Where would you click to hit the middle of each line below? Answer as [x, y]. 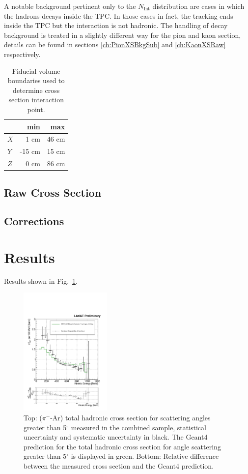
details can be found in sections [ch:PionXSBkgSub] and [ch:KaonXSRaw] [115, 44]
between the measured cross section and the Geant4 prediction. [119, 465]
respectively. [22, 54]
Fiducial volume [36, 71]
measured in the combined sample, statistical [138, 427]
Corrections [34, 221]
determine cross [36, 90]
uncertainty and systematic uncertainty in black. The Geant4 [116, 437]
